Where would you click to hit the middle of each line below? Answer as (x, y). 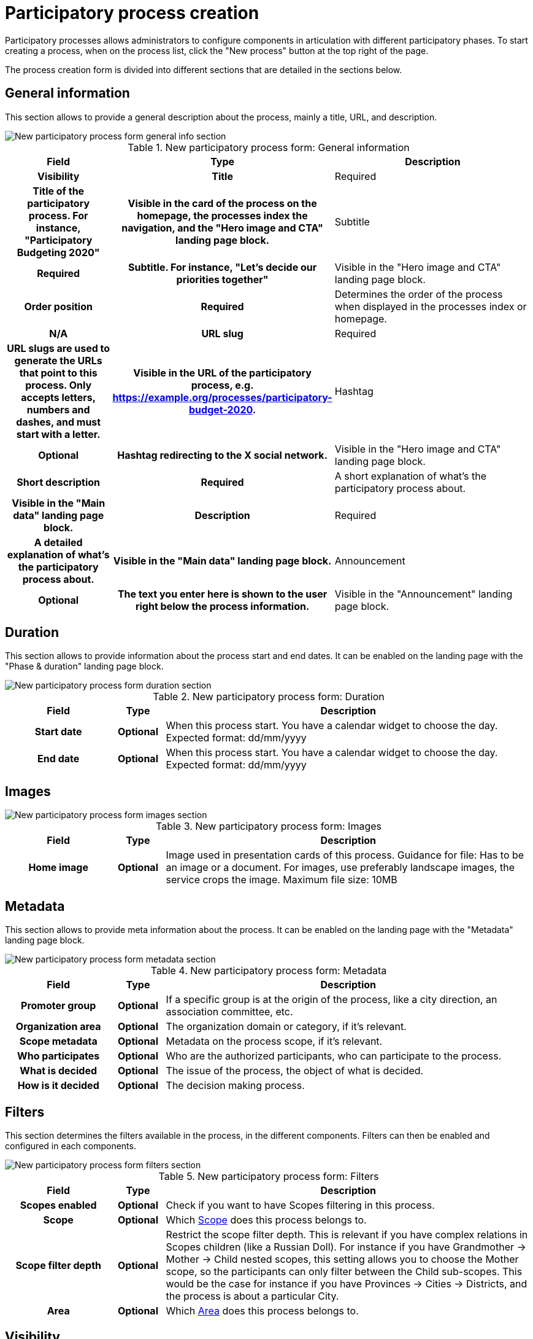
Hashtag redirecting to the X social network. (222, 455)
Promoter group (59, 1006)
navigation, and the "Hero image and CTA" (222, 228)
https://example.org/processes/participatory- (222, 397)
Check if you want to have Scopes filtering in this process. (300, 1205)
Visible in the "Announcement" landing (424, 594)
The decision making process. (235, 1086)
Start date (58, 732)
